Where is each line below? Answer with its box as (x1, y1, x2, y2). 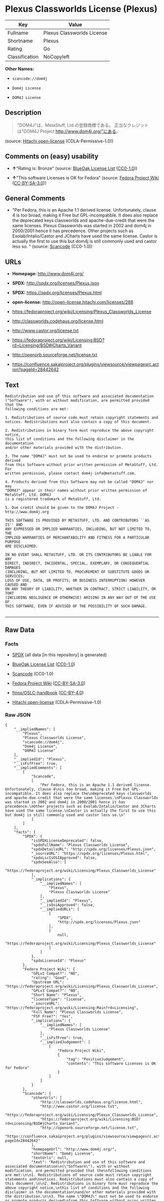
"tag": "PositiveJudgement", (66, 1057, 125, 1061)
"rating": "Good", (31, 975, 69, 980)
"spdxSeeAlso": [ (31, 860, 67, 865)
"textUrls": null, (31, 1155, 69, 1160)
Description (5, 109, 41, 117)
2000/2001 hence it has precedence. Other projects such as (12, 228, 134, 234)
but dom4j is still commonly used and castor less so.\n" (5, 812, 125, 817)
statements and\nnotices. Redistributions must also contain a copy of (5, 1177, 154, 1181)
